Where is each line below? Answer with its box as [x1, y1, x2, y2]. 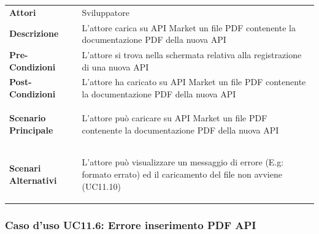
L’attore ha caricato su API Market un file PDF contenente [82, 75, 306, 88]
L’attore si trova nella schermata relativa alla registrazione [82, 48, 302, 61]
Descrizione [9, 27, 59, 40]
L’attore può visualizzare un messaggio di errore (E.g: [82, 156, 284, 168]
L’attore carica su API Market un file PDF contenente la [82, 21, 296, 34]
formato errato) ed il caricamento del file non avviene [82, 167, 282, 180]
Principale [9, 123, 53, 136]
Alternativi [9, 173, 57, 186]
